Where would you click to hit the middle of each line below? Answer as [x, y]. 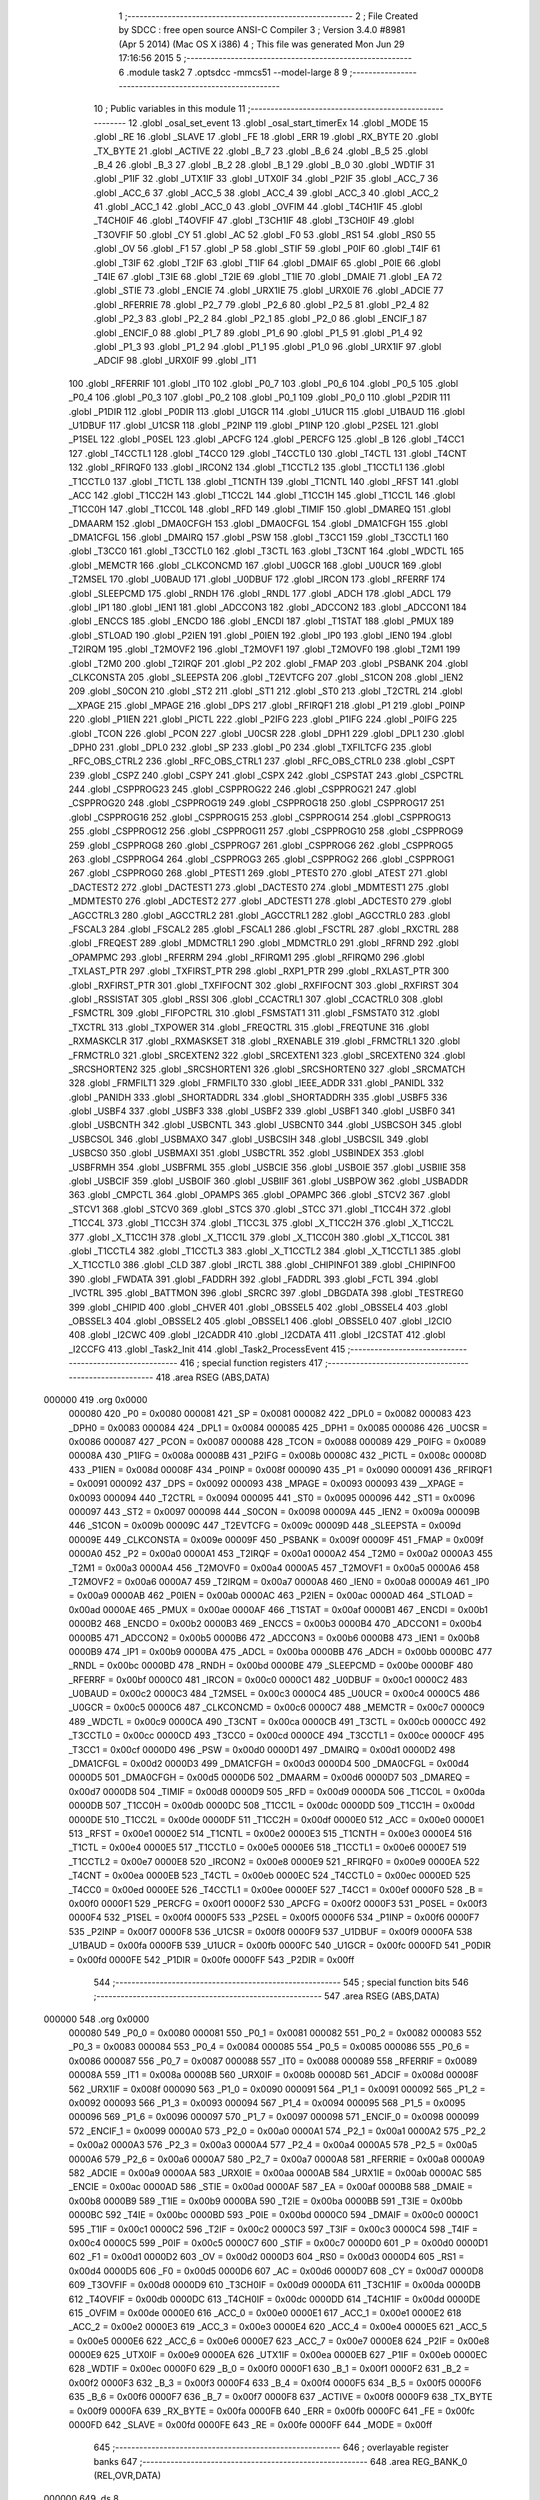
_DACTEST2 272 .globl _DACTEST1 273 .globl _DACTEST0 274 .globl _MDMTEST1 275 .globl [258, 887]
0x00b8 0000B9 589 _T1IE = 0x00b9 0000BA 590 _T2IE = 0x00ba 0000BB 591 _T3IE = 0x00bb [266, 2201]
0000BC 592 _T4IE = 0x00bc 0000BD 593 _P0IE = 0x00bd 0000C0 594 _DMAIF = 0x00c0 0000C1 [273, 2215]
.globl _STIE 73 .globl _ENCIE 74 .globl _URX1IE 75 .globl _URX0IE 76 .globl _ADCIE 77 [268, 291]
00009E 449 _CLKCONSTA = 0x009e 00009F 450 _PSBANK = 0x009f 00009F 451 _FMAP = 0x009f [276, 1539]
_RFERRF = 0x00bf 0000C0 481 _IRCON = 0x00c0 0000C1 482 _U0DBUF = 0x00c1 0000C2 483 [268, 1679]
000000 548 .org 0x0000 [96, 2019]
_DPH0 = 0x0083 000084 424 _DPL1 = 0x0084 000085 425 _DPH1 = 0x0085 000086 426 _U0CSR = [278, 1427]
